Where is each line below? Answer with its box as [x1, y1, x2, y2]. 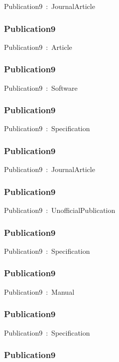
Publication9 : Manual [4, 286, 75, 297]
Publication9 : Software [4, 82, 78, 93]
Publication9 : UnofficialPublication [4, 205, 116, 215]
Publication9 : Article [4, 41, 72, 52]
